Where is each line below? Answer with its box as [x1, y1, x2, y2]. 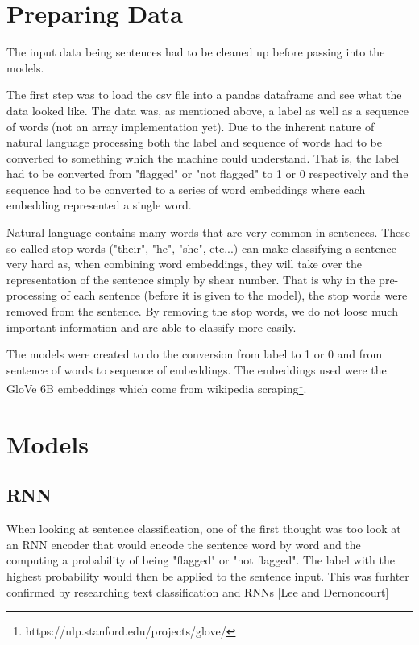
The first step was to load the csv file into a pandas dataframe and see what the [6, 86, 402, 103]
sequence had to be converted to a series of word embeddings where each [6, 180, 366, 197]
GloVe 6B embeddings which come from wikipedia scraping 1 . [6, 378, 307, 397]
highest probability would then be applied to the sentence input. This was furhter [6, 568, 409, 585]
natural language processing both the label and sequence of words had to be [6, 134, 382, 151]
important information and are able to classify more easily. [6, 318, 297, 335]
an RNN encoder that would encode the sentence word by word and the [6, 535, 361, 552]
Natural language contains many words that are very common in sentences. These [6, 224, 410, 241]
